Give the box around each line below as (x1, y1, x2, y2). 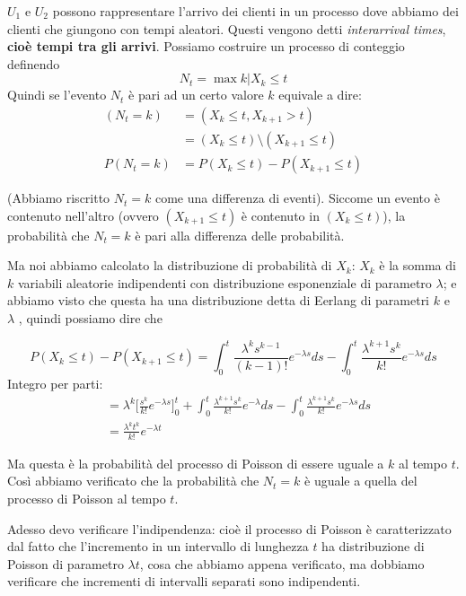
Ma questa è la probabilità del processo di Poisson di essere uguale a (7, 453, 384, 472)
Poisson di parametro (7, 554, 124, 573)
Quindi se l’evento (7, 85, 107, 104)
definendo (7, 54, 60, 73)
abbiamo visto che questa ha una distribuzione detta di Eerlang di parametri (7, 291, 430, 310)
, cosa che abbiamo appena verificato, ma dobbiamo (139, 554, 425, 573)
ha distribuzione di (321, 537, 425, 556)
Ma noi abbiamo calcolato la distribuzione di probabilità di (7, 256, 332, 275)
